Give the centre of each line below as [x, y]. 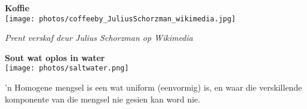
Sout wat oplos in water [55, 57]
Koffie [17, 8]
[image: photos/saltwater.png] [67, 68]
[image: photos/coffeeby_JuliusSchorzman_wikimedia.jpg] [120, 19]
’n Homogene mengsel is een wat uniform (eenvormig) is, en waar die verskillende [153, 87]
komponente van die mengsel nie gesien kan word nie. [103, 99]
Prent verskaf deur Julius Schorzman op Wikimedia [99, 38]
